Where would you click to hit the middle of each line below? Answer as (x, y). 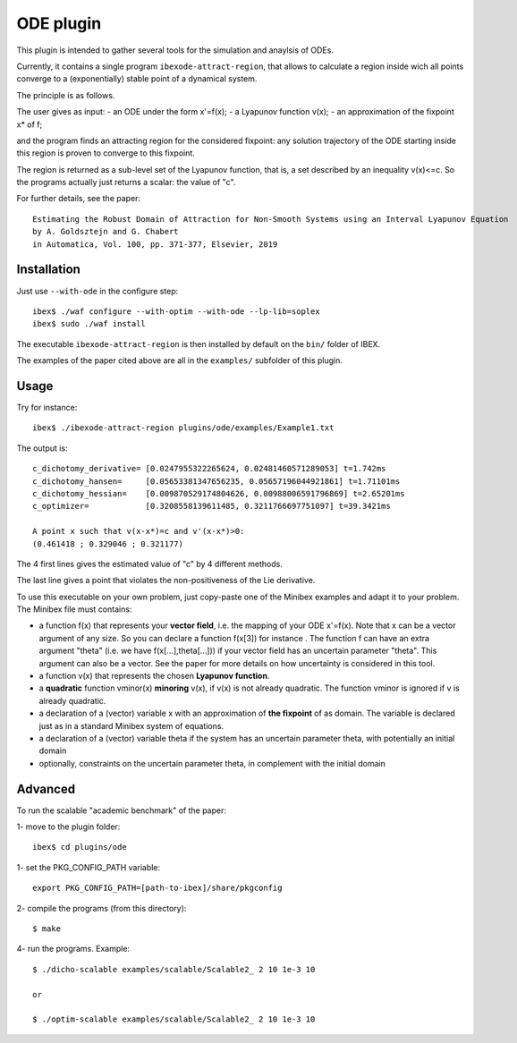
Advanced (46, 789)
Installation (48, 270)
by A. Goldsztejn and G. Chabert (106, 232)
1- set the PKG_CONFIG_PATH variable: (89, 867)
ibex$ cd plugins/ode (80, 847)
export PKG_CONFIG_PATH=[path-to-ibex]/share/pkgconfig (157, 888)
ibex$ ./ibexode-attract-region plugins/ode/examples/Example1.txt (183, 428)
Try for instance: (47, 407)
